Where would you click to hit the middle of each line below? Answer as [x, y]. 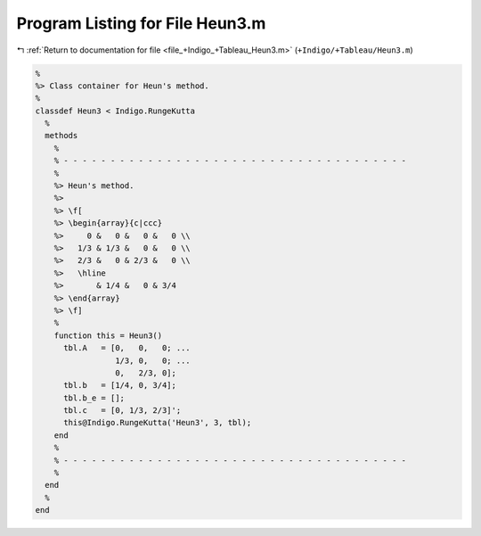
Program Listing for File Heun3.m [141, 23]
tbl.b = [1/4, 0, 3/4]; [120, 385]
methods [61, 136]
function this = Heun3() [108, 335]
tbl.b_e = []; [94, 398]
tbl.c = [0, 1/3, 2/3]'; [122, 411]
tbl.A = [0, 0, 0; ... [127, 348]
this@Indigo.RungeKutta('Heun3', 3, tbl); [158, 423]
